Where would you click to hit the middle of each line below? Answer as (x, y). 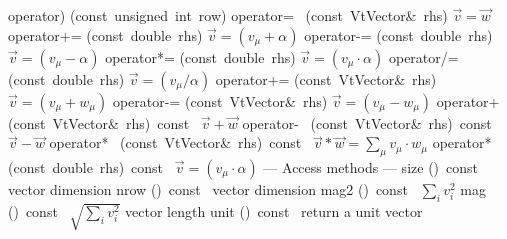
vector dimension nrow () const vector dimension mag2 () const (208, 188)
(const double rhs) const (86, 166)
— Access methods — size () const (370, 166)
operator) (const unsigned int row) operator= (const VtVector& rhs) (228, 15)
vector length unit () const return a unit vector (274, 210)
